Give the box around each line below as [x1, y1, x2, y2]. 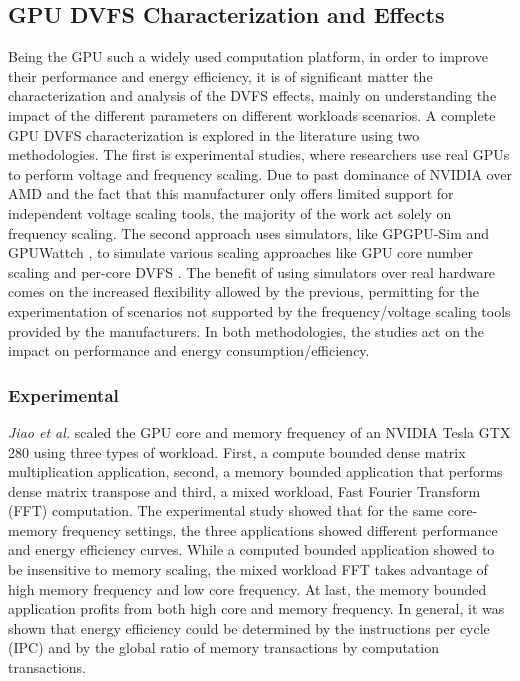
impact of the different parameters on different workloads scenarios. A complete [8, 104, 496, 125]
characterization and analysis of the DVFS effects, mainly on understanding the [8, 85, 497, 106]
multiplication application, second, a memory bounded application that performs [8, 461, 503, 482]
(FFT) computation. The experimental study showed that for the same [8, 500, 444, 521]
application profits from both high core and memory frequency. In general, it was [8, 598, 505, 619]
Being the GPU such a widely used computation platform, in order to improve [8, 46, 488, 67]
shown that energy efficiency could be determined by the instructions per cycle [8, 617, 490, 638]
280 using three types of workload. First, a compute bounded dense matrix [8, 441, 466, 462]
